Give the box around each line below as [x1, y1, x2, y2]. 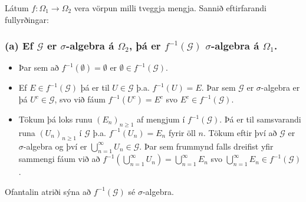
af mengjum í [137, 113, 185, 125]
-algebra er [261, 81, 300, 94]
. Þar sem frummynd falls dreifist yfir [139, 140, 274, 152]
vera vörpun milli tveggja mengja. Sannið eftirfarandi [74, 2, 266, 14]
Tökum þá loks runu [18, 113, 93, 125]
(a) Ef [5, 38, 34, 53]
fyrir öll [168, 126, 196, 138]
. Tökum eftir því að [203, 126, 277, 138]
